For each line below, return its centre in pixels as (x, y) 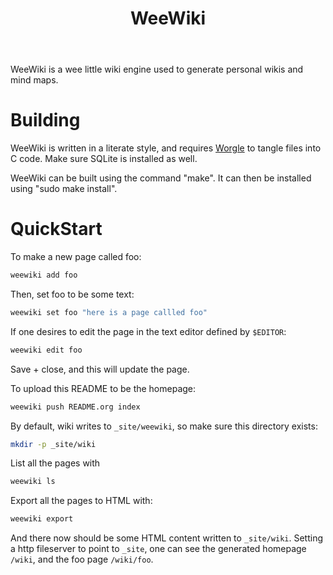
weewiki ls (33, 482)
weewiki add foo (44, 275)
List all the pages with (55, 463)
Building (45, 120)
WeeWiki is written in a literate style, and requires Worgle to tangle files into (166, 148)
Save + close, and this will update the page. (100, 369)
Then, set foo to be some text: (72, 294)
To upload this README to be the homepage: (103, 388)
